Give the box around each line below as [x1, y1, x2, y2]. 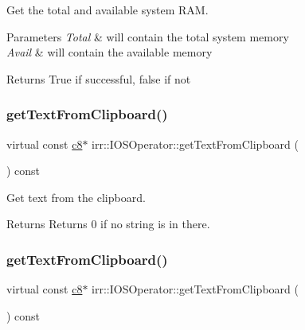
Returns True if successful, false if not [6, 70, 191, 87]
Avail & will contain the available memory [6, 44, 213, 60]
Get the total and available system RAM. [6, 2, 209, 17]
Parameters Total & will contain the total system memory [6, 28, 289, 45]
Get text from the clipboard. [6, 188, 146, 205]
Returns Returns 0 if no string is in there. [6, 215, 210, 232]
